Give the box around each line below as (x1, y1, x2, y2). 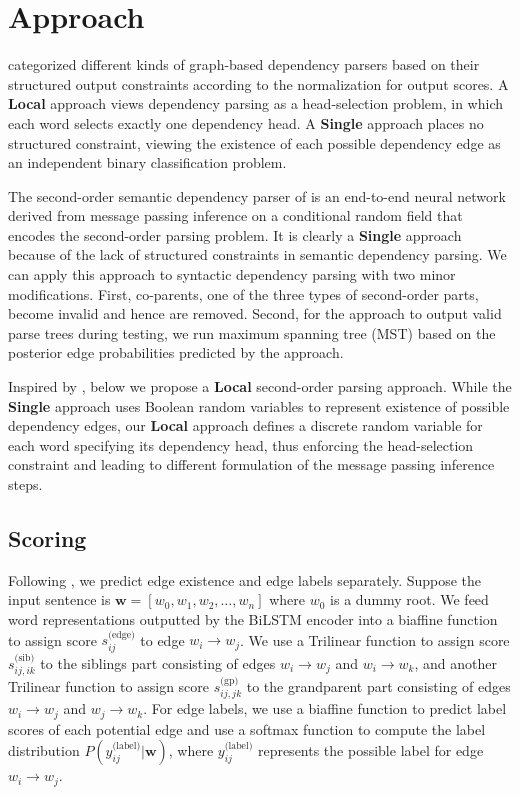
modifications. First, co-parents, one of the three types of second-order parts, (8, 283, 479, 304)
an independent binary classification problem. (8, 152, 287, 173)
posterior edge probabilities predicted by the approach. (8, 342, 344, 363)
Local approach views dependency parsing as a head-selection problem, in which (8, 93, 504, 114)
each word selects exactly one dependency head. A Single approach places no (8, 112, 484, 133)
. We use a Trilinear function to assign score (240, 629, 510, 650)
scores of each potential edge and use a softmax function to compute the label (8, 718, 486, 739)
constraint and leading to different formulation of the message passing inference (8, 454, 495, 475)
